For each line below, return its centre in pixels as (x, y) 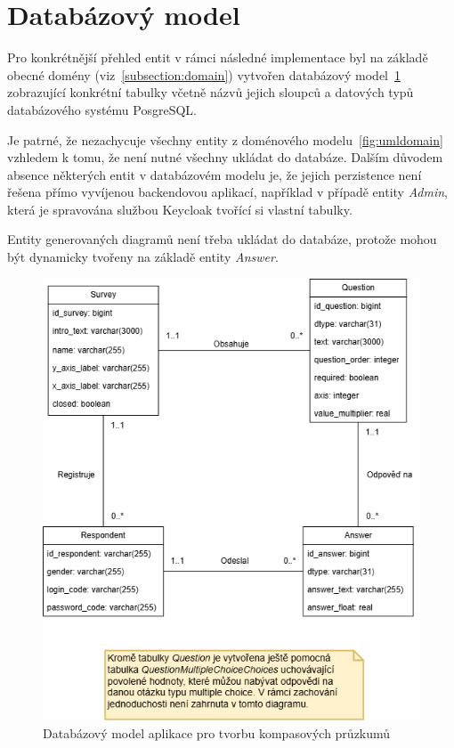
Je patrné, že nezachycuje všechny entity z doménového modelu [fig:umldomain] (225, 139)
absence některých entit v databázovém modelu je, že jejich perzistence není (215, 174)
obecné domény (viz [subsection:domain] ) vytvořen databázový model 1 (204, 74)
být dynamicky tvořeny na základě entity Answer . (143, 257)
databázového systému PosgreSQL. (102, 109)
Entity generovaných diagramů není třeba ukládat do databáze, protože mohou (222, 239)
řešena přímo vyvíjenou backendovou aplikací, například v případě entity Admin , (228, 192)
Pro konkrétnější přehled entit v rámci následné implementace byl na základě (218, 57)
